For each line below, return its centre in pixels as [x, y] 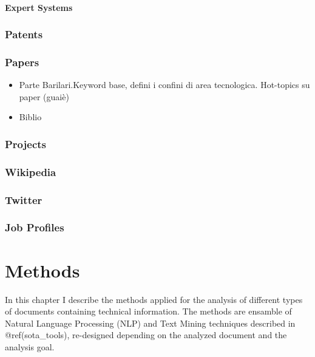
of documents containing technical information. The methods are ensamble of [148, 311]
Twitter [24, 199]
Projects [26, 144]
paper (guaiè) [44, 96]
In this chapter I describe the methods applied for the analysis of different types [154, 299]
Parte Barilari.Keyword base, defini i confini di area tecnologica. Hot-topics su [164, 85]
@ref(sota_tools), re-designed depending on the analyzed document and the [146, 335]
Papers [22, 62]
